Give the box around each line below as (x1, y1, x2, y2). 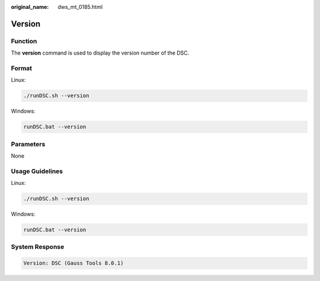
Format (11, 64, 33, 72)
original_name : (11, 4, 49, 10)
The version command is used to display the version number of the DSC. (11, 49, 190, 56)
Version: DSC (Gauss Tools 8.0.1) (23, 260, 124, 267)
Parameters (11, 140, 46, 148)
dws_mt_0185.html (57, 4, 103, 10)
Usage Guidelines (11, 167, 63, 175)
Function (11, 37, 37, 45)
